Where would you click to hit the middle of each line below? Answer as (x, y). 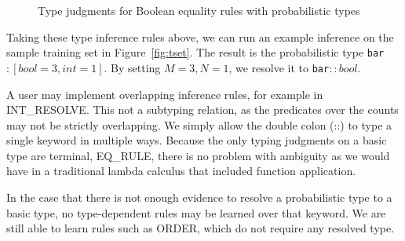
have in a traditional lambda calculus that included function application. (181, 171)
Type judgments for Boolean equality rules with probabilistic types (199, 10)
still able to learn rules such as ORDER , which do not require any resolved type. (201, 228)
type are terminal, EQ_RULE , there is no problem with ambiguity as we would (198, 155)
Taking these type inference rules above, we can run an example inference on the (200, 37)
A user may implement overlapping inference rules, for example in (165, 94)
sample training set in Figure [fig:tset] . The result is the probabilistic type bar (195, 52)
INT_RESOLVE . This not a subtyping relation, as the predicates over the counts (202, 110)
